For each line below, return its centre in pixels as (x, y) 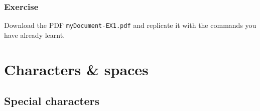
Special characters (52, 101)
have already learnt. (35, 35)
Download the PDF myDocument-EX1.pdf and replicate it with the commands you (130, 25)
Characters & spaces (76, 69)
